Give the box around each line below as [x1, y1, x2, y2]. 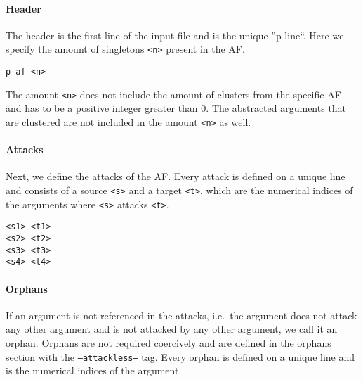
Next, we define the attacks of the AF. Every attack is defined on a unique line [6, 169, 345, 184]
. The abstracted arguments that [206, 101, 347, 115]
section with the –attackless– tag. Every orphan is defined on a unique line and [6, 349, 355, 364]
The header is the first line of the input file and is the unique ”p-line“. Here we [6, 27, 344, 42]
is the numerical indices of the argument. [6, 363, 182, 378]
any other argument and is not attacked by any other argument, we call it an [6, 321, 338, 336]
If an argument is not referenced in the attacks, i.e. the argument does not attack [6, 307, 357, 322]
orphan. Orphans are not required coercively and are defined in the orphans [6, 335, 331, 350]
